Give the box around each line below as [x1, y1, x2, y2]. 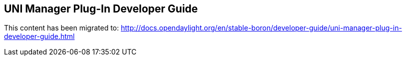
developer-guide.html [4, 32, 75, 41]
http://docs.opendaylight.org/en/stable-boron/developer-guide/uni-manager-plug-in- [120, 23, 402, 32]
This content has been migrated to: [4, 23, 119, 32]
